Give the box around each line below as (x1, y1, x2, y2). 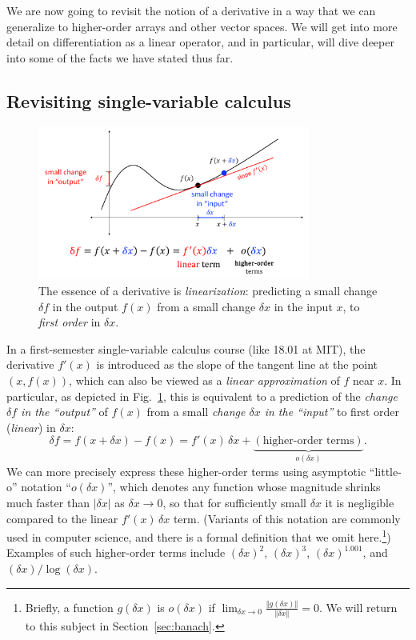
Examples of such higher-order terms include (6, 544, 226, 561)
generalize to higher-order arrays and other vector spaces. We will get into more (6, 18, 398, 34)
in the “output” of (21, 403, 108, 420)
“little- (369, 462, 402, 479)
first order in (38, 314, 101, 330)
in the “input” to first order (264, 403, 399, 420)
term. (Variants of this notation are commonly (173, 510, 401, 526)
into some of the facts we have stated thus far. (6, 49, 234, 66)
